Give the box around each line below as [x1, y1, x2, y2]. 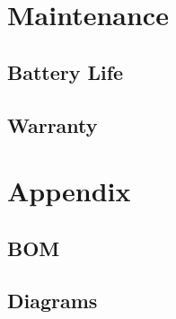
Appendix [7, 173, 131, 209]
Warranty [7, 111, 98, 138]
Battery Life [7, 58, 124, 85]
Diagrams [7, 287, 98, 315]
